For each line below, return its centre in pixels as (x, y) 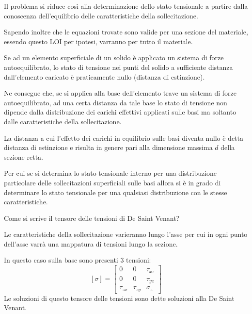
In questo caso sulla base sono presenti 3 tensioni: (78, 260)
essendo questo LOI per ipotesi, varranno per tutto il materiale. (98, 41)
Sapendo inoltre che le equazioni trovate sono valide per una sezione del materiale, (126, 32)
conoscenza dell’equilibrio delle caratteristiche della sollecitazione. (101, 15)
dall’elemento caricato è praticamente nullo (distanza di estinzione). (104, 76)
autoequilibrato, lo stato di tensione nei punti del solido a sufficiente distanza (118, 67)
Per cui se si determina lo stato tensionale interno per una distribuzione (110, 173)
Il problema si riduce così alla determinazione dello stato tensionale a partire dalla (126, 6)
